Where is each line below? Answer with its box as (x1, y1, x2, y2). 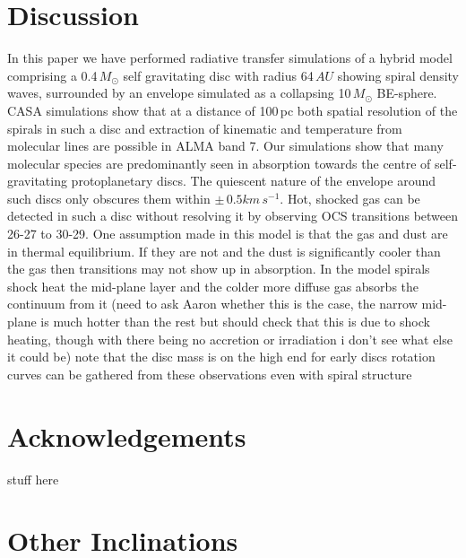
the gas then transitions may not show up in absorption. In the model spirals (7, 259, 430, 278)
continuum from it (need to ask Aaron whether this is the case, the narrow (7, 294, 418, 313)
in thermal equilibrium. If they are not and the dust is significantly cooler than (7, 241, 441, 260)
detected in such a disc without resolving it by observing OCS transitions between (7, 206, 459, 225)
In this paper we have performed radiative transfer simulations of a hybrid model (7, 48, 453, 67)
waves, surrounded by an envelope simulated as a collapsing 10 (7, 83, 351, 102)
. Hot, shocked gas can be (280, 188, 420, 207)
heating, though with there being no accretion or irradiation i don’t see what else (7, 329, 453, 348)
